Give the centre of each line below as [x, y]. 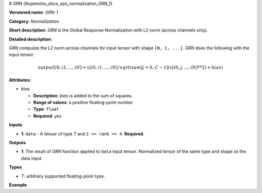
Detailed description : [31, 39]
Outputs [17, 143]
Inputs [16, 125]
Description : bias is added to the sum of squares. [83, 96]
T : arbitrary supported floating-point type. [63, 176]
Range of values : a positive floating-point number [83, 103]
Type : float [46, 109]
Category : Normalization [34, 21]
